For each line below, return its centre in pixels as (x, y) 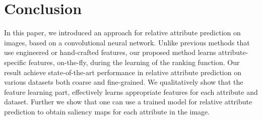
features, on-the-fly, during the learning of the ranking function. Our (134, 62)
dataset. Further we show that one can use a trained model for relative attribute (128, 102)
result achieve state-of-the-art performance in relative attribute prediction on (123, 72)
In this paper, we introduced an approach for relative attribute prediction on (122, 33)
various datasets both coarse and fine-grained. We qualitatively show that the (124, 82)
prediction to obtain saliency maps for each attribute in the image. (107, 111)
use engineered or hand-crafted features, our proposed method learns (110, 52)
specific (15, 62)
